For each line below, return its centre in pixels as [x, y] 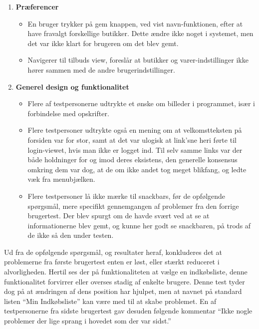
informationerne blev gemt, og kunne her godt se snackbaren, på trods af [139, 225]
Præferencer [37, 7]
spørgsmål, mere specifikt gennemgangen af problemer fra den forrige [133, 206]
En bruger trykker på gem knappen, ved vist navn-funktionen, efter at [135, 23]
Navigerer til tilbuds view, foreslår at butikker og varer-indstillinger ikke [138, 60]
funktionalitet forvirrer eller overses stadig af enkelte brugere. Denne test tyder [125, 281]
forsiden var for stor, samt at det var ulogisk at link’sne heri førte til [132, 139]
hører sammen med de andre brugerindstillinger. [101, 69]
